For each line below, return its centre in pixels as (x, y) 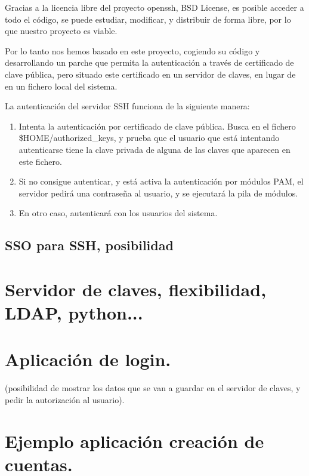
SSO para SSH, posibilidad (89, 245)
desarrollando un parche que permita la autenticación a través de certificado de (149, 62)
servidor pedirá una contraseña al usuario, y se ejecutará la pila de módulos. (158, 193)
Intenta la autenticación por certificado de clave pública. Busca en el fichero (157, 126)
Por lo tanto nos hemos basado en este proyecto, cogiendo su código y (132, 50)
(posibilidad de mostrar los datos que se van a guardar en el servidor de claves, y (153, 388)
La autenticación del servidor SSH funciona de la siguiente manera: (127, 106)
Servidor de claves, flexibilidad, (136, 289)
